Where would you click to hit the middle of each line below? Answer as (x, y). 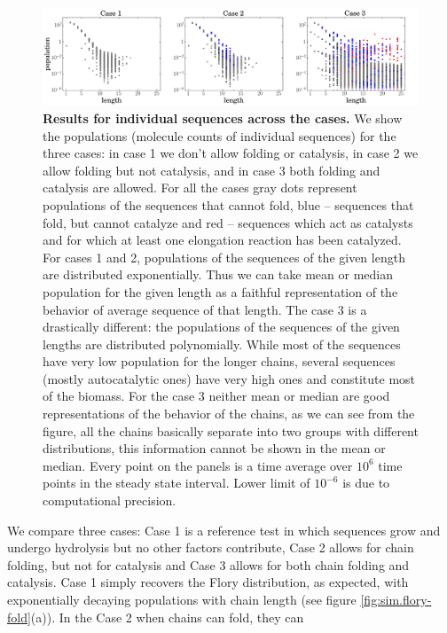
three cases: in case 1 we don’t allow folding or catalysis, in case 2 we (231, 153)
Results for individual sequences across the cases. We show (223, 117)
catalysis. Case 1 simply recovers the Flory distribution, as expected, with (208, 582)
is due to (366, 483)
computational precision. (110, 500)
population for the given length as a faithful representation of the (220, 291)
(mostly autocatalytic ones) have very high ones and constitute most (229, 378)
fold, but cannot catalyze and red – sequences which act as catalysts (228, 222)
